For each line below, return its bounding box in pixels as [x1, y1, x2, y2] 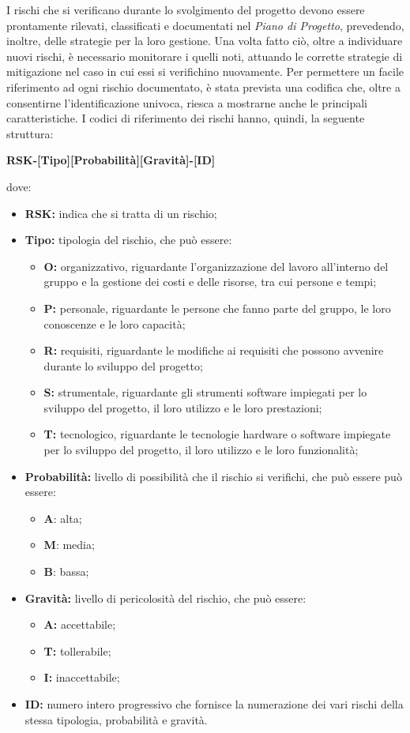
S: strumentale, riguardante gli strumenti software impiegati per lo [43, 384, 367, 400]
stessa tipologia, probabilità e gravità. [24, 711, 208, 727]
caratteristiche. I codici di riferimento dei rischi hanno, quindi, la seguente [6, 110, 365, 126]
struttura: [6, 125, 54, 141]
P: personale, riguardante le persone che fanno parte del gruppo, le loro [43, 299, 391, 316]
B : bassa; [43, 563, 89, 580]
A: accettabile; [43, 616, 116, 633]
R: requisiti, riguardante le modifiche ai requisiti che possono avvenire [43, 342, 384, 359]
